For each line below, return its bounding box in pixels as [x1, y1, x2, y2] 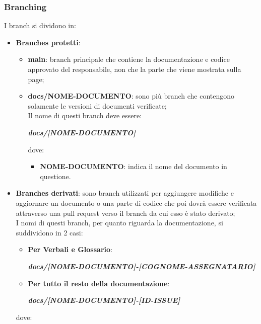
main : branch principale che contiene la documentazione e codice [28, 54, 230, 64]
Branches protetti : [16, 37, 81, 47]
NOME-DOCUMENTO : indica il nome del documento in [40, 161, 227, 172]
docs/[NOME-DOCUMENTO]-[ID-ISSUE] [28, 295, 180, 305]
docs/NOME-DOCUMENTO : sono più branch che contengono [28, 91, 235, 101]
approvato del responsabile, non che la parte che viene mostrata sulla [28, 64, 241, 74]
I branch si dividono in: [4, 20, 76, 31]
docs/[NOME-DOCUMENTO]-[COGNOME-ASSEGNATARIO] [28, 261, 255, 271]
